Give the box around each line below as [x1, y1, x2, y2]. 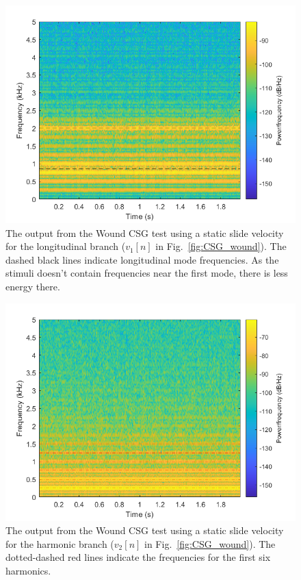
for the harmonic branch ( [5, 536, 114, 551]
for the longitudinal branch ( [5, 239, 126, 253]
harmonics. [5, 563, 51, 577]
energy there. [5, 279, 60, 293]
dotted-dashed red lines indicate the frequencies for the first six [5, 550, 271, 564]
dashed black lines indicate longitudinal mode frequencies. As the [5, 252, 279, 266]
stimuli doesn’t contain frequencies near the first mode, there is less [5, 266, 288, 280]
